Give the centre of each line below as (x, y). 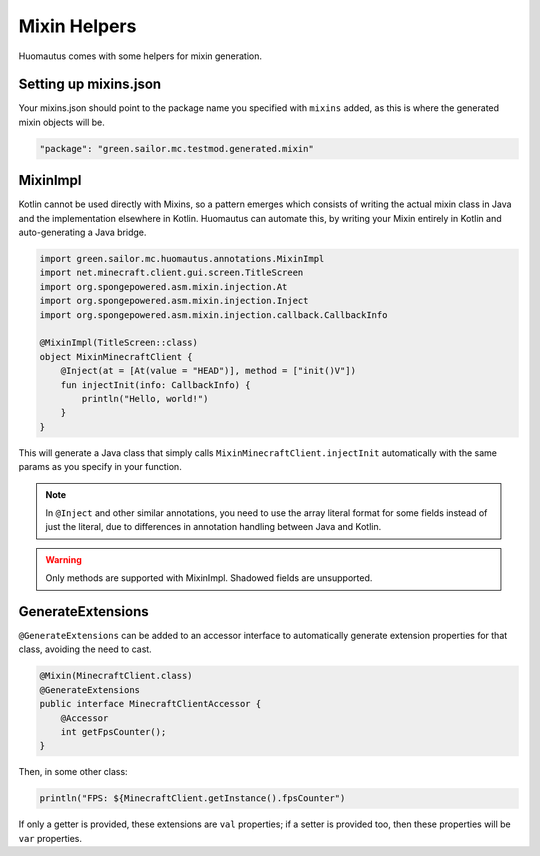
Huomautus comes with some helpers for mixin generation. (140, 56)
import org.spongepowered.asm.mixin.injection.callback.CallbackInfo (213, 314)
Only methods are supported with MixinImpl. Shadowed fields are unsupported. (209, 578)
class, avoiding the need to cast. (85, 649)
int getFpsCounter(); (113, 731)
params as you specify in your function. (100, 467)
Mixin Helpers (77, 26)
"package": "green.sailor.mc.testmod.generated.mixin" (176, 148)
